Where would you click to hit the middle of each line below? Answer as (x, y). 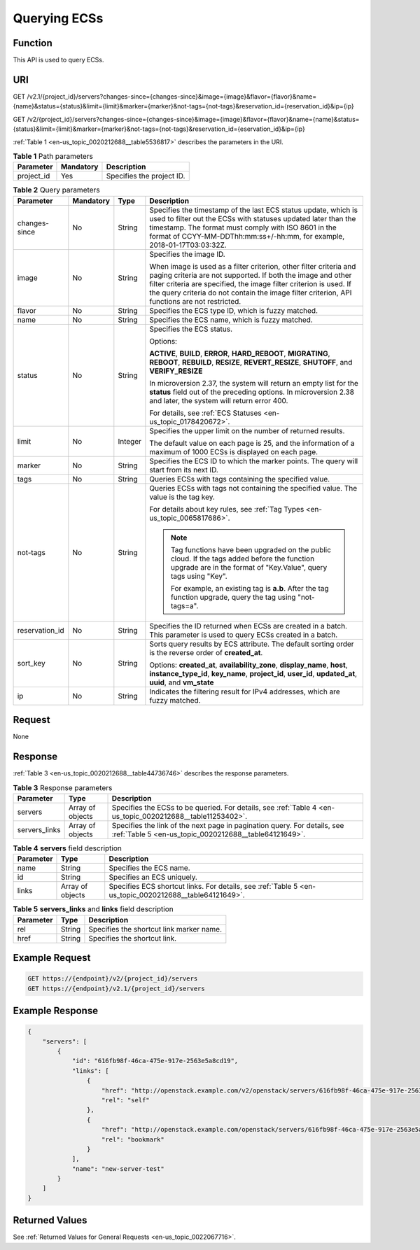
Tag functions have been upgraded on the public (251, 549)
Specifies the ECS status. (191, 329)
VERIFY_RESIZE (176, 371)
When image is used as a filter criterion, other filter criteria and (253, 266)
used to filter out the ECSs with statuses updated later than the (253, 218)
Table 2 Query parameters (57, 190)
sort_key (31, 663)
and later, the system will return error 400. (219, 400)
